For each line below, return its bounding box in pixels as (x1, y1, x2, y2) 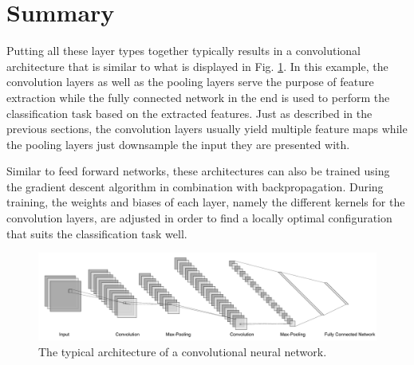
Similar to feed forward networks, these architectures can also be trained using (6, 163, 390, 179)
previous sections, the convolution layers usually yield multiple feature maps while (6, 120, 408, 137)
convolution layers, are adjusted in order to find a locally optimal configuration (6, 210, 392, 226)
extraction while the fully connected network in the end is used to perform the (6, 88, 390, 105)
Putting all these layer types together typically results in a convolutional (6, 42, 361, 59)
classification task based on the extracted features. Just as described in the (6, 104, 373, 121)
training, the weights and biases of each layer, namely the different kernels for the (6, 194, 405, 210)
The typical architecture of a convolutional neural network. (38, 343, 327, 359)
